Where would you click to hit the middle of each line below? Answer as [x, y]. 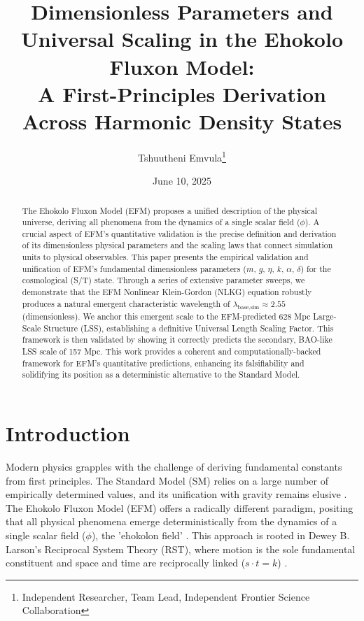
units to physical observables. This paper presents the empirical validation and [165, 257]
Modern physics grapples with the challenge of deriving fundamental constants [174, 467]
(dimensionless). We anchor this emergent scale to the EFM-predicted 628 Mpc [166, 316]
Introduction [68, 433]
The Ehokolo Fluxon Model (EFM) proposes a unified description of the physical [169, 210]
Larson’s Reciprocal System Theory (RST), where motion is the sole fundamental [181, 549]
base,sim [248, 308]
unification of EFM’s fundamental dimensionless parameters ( [134, 268]
